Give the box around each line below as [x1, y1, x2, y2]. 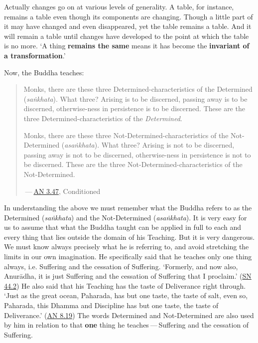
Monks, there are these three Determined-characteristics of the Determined [23, 84, 253, 94]
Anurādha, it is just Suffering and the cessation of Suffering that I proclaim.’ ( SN [4, 271, 252, 281]
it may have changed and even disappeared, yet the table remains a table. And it [4, 21, 252, 31]
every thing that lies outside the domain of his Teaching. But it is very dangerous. [4, 231, 255, 242]
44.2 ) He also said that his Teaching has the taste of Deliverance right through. [4, 280, 246, 291]
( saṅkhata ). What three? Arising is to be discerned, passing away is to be [23, 93, 248, 104]
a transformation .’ [4, 50, 66, 60]
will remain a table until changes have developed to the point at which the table [4, 30, 249, 41]
